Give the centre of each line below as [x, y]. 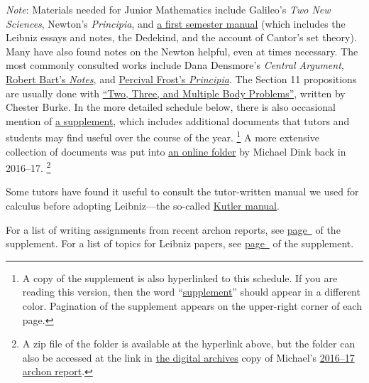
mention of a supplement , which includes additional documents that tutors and [178, 120]
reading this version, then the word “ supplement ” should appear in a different [191, 292]
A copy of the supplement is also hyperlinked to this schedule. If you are [180, 277]
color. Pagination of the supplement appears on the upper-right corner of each [192, 306]
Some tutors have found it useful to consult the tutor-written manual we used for [182, 191]
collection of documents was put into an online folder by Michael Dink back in [176, 151]
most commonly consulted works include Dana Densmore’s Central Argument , [175, 65]
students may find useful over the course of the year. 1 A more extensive [163, 136]
